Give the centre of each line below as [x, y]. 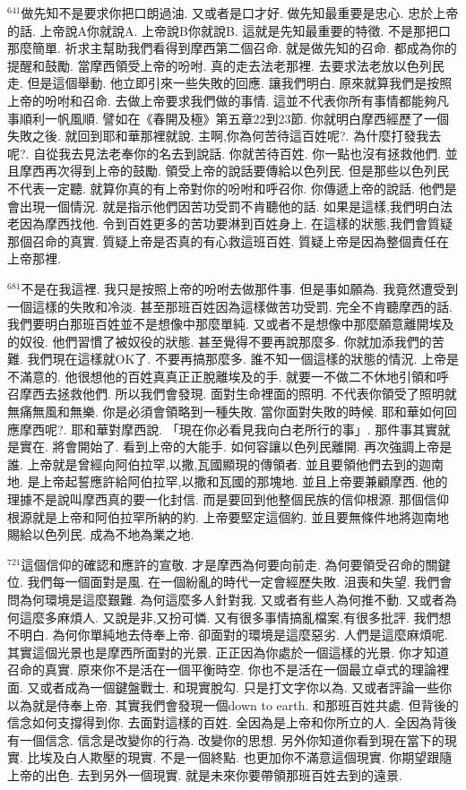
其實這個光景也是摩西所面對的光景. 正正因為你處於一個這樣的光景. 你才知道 [229, 652]
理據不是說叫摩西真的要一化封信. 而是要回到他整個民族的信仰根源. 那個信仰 [229, 499]
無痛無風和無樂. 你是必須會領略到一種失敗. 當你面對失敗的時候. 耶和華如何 [226, 412]
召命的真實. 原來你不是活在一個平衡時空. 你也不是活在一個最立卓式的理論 [222, 670]
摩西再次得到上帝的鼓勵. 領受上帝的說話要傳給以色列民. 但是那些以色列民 [234, 171]
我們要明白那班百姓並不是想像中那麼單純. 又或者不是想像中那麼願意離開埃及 [231, 324]
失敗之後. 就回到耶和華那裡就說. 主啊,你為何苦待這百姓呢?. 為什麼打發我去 [224, 136]
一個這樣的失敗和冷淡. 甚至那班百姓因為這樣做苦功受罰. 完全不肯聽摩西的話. [230, 306]
